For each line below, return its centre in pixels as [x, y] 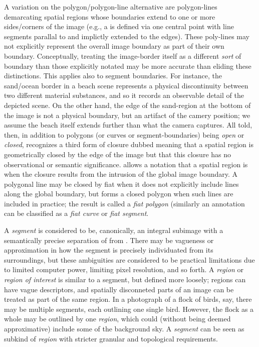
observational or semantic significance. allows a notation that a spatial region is [126, 164]
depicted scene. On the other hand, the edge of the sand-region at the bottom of [127, 105]
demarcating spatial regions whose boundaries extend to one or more [110, 16]
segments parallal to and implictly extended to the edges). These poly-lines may [127, 36]
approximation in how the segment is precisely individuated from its [109, 250]
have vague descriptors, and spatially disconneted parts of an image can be [119, 289]
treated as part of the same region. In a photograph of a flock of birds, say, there [128, 299]
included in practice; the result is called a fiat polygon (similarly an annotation [124, 203]
